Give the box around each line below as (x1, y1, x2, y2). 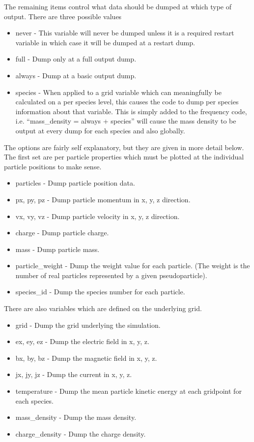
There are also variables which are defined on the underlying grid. (4, 303, 202, 314)
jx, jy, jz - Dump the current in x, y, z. (15, 369, 132, 379)
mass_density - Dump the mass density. (15, 412, 137, 422)
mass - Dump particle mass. (15, 244, 100, 254)
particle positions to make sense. (4, 161, 102, 171)
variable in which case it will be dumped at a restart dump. (15, 37, 195, 47)
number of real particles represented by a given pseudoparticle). (15, 270, 207, 280)
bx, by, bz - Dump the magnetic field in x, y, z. (15, 352, 157, 363)
